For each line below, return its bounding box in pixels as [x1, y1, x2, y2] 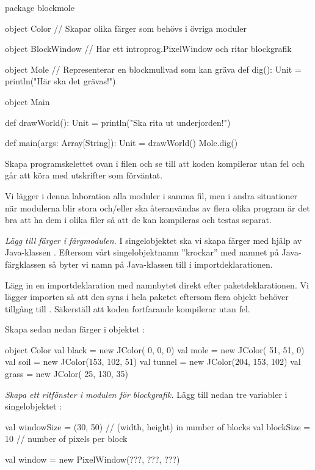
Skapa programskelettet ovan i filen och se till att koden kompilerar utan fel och [5, 156, 305, 169]
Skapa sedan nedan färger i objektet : [5, 323, 145, 336]
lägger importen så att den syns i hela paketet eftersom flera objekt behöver [5, 290, 289, 303]
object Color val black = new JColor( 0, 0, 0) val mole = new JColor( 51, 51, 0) [5, 343, 305, 356]
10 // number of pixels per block [5, 432, 128, 445]
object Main [5, 95, 50, 108]
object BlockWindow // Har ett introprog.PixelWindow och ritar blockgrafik [5, 42, 292, 55]
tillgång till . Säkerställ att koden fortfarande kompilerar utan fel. [5, 302, 250, 315]
